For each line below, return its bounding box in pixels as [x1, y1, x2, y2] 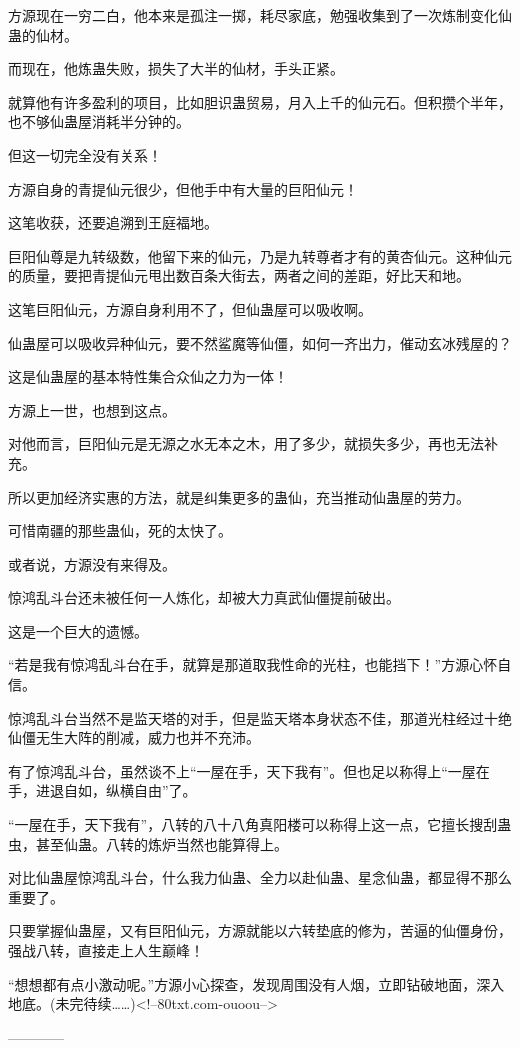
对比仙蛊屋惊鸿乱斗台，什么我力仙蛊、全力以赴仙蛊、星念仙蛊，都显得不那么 [8, 867, 512, 888]
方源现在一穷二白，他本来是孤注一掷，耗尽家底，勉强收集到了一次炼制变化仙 [8, 5, 512, 25]
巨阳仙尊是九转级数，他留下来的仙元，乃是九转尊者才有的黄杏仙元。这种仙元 [8, 245, 512, 266]
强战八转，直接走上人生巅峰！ [8, 940, 204, 960]
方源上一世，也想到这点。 [8, 399, 176, 420]
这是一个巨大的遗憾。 [8, 620, 148, 641]
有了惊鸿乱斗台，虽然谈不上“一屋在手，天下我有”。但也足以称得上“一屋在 [8, 760, 490, 781]
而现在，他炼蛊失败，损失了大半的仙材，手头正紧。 [8, 58, 344, 79]
